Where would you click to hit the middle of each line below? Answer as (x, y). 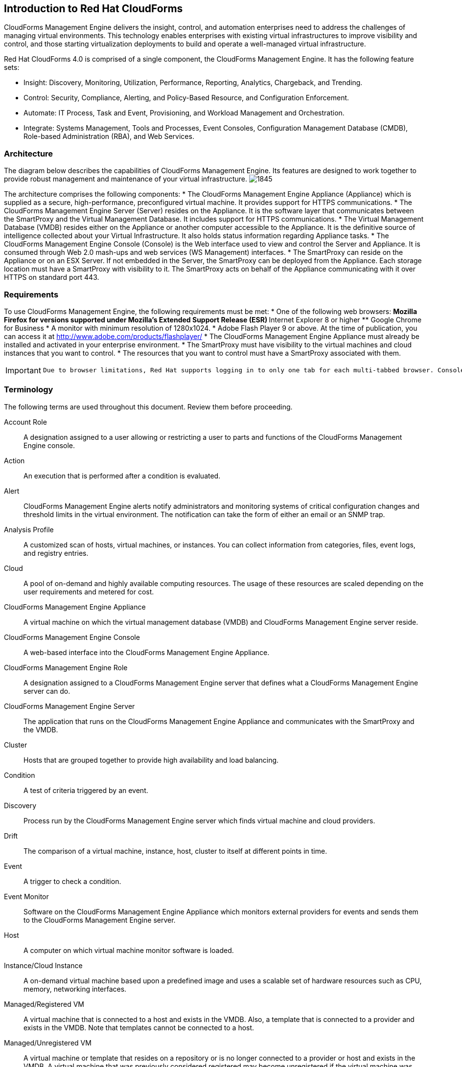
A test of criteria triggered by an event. (86, 790)
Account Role (25, 422)
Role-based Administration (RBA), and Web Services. (109, 136)
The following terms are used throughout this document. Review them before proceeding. (148, 407)
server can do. (47, 691)
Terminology (29, 390)
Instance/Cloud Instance (43, 965)
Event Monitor (26, 896)
